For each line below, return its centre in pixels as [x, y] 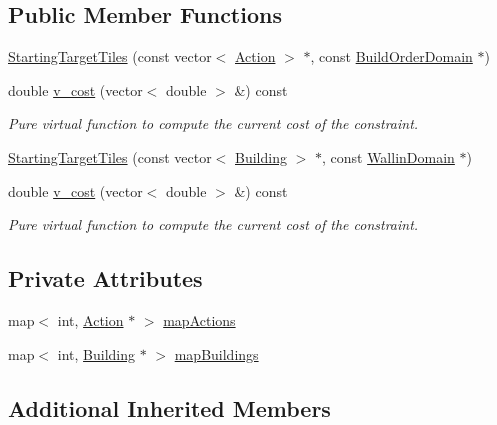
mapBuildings [216, 353]
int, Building [96, 353]
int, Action [90, 319]
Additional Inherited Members [169, 407]
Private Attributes [105, 278]
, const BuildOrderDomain [391, 56]
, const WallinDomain [388, 156]
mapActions [199, 319]
